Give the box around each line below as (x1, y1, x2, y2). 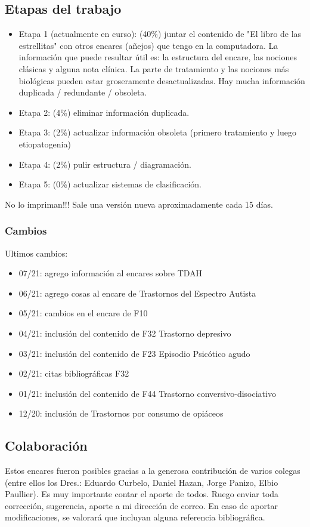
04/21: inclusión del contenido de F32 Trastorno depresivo (18, 326, 231, 339)
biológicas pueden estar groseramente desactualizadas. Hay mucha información (18, 74, 305, 87)
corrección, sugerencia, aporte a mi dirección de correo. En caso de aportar (5, 499, 278, 511)
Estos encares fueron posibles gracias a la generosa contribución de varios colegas (5, 464, 300, 477)
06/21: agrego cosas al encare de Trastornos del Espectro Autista (18, 286, 256, 299)
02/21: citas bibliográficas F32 (18, 367, 129, 380)
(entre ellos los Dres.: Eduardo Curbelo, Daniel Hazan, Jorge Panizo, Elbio (5, 476, 278, 488)
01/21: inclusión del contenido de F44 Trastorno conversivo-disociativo (18, 387, 276, 399)
